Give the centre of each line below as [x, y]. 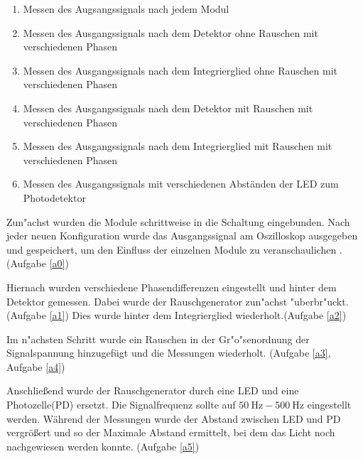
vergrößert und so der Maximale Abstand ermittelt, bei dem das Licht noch [171, 432]
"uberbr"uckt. [319, 301]
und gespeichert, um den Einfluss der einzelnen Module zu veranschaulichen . [174, 249]
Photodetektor [54, 197]
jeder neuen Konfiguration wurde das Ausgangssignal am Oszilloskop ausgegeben [182, 236]
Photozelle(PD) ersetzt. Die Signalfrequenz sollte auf [121, 405]
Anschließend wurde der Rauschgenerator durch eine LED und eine [153, 390]
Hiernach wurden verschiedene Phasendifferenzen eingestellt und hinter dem [172, 287]
